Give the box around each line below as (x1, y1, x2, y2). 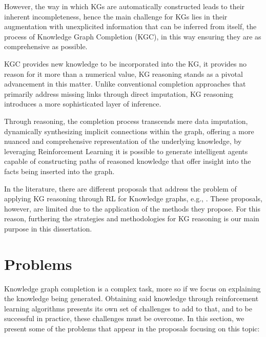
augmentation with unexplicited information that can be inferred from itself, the (4, 21, 257, 32)
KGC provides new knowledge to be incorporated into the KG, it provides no (4, 58, 247, 69)
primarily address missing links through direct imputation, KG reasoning (4, 88, 233, 99)
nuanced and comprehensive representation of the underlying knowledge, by (4, 136, 242, 146)
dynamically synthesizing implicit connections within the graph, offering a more (4, 125, 254, 136)
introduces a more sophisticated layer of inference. (4, 98, 161, 109)
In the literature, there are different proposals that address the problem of (4, 183, 237, 194)
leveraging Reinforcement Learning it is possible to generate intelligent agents (4, 145, 248, 156)
